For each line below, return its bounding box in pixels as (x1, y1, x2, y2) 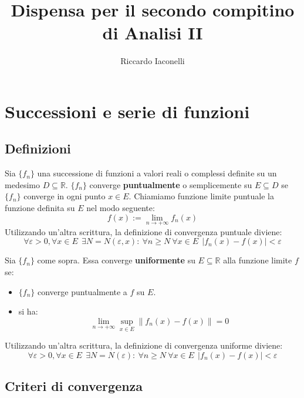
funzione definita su (5, 202, 75, 214)
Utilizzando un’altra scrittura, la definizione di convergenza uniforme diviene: (5, 339, 283, 352)
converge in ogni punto (23, 190, 106, 202)
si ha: (18, 305, 38, 317)
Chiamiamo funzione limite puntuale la (134, 190, 274, 202)
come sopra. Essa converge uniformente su (37, 254, 195, 266)
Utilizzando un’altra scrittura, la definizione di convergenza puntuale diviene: (5, 225, 282, 238)
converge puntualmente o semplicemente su (89, 178, 252, 190)
